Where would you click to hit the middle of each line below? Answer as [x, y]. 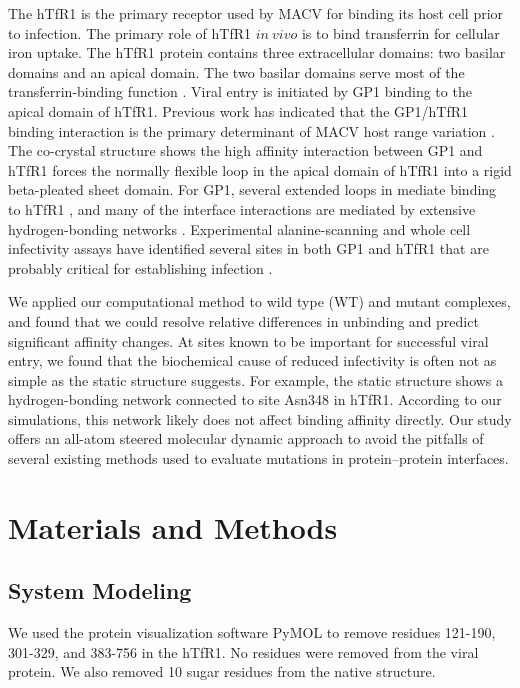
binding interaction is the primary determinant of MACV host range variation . [251, 130]
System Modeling [100, 590]
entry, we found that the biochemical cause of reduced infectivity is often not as [252, 360]
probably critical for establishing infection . [140, 267]
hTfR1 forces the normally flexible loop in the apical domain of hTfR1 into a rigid [260, 169]
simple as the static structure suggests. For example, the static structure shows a [256, 379]
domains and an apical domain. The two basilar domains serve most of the [236, 71]
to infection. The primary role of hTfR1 [129, 32]
